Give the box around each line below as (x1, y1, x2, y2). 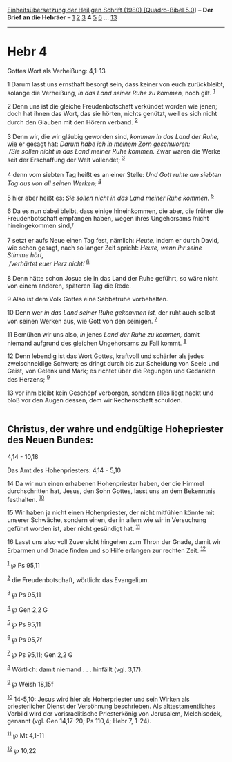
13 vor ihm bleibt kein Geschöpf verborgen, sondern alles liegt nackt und (7, 389, 214, 397)
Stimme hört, (7, 251, 44, 259)
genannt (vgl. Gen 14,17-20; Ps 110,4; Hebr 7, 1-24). (7, 717, 152, 725)
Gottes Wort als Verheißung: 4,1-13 (7, 66, 106, 75)
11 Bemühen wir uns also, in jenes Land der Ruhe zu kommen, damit (7, 330, 200, 338)
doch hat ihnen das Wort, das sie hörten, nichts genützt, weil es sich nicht (7, 109, 217, 118)
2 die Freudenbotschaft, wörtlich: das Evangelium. (7, 575, 150, 584)
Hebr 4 (7, 44, 48, 59)
